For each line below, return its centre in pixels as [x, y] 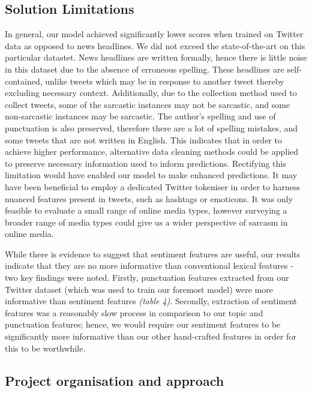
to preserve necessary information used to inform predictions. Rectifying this [145, 163]
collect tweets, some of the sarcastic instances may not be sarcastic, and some [148, 104]
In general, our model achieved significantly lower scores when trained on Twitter [154, 34]
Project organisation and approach [115, 380]
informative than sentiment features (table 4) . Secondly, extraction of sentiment [151, 301]
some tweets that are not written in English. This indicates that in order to [143, 139]
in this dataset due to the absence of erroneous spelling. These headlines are [145, 69]
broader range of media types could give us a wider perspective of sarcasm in [146, 222]
